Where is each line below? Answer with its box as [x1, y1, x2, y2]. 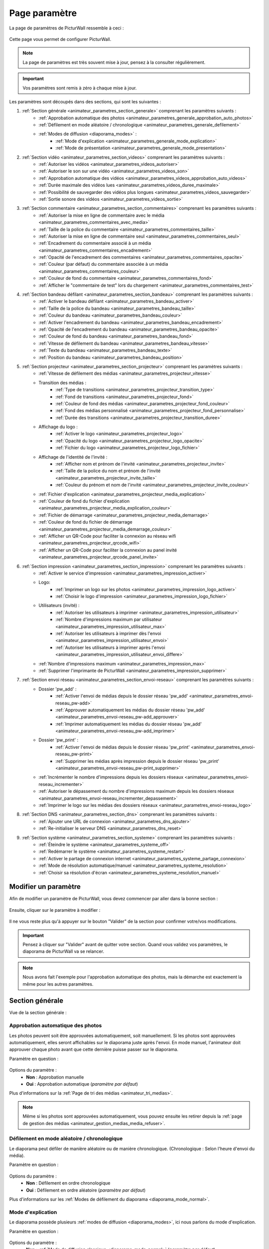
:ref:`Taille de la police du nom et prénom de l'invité [55, 468, 161, 474]
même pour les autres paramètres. [22, 981, 94, 987]
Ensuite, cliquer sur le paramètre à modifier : [9, 907, 101, 913]
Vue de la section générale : [9, 1010, 67, 1016]
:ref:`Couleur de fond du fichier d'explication [38, 498, 130, 504]
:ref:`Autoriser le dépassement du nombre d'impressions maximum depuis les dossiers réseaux [38, 788, 234, 794]
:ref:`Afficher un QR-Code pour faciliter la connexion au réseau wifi [38, 533, 176, 539]
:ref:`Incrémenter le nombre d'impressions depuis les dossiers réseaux [38, 774, 184, 780]
